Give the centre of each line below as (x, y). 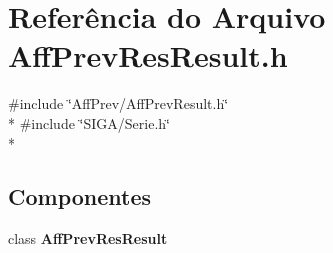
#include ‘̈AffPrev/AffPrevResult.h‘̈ (118, 103)
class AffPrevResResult (88, 238)
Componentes (80, 196)
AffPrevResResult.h (148, 55)
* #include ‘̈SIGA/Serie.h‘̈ (89, 122)
